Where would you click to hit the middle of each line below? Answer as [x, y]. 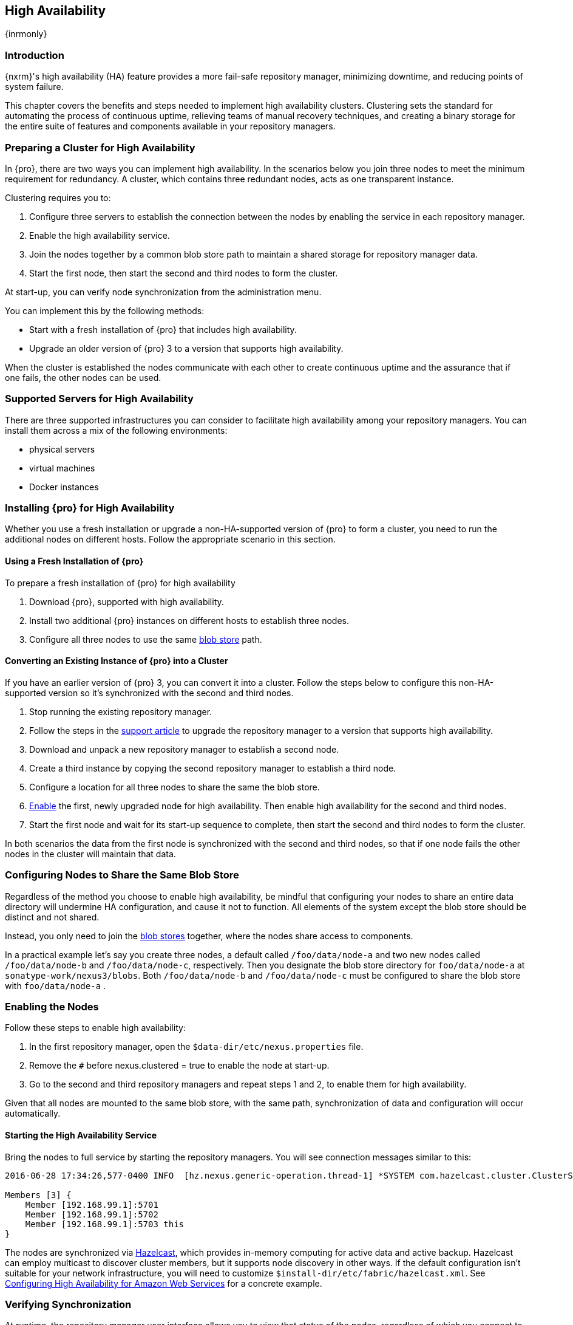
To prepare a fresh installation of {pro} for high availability [120, 583]
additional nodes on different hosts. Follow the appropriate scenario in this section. [170, 539]
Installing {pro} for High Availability [90, 508]
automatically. [33, 1114]
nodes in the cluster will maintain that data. [90, 854]
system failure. [34, 87]
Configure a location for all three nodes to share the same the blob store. [175, 787]
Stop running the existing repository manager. [121, 711]
